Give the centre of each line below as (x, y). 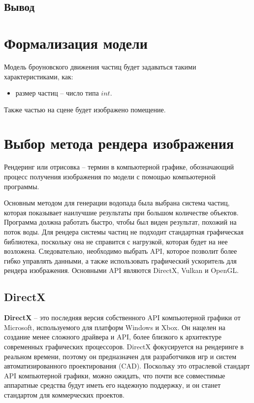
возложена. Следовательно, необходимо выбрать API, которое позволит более (121, 251)
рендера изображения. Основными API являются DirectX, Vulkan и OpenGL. (121, 270)
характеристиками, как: (39, 76)
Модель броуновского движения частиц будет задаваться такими (100, 66)
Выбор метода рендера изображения (119, 143)
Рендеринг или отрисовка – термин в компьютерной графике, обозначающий (119, 167)
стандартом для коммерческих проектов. (64, 394)
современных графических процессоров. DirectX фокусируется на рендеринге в (124, 346)
